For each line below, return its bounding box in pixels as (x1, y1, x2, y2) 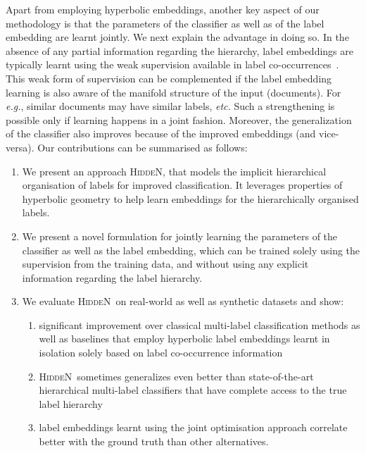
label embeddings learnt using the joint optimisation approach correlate (39, 420, 348, 435)
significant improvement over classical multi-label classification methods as (39, 317, 360, 332)
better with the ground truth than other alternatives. (39, 434, 269, 449)
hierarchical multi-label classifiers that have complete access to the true (39, 383, 347, 397)
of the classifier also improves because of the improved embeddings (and (6, 126, 316, 141)
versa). (6, 139, 34, 154)
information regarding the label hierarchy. (22, 270, 203, 285)
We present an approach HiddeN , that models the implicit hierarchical (22, 163, 327, 178)
